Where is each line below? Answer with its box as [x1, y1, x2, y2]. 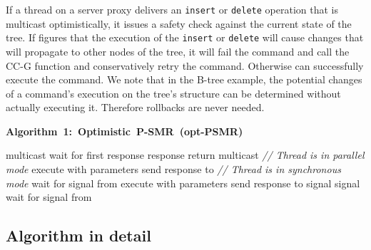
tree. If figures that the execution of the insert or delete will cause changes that [6, 30, 364, 45]
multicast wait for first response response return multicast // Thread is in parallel [6, 147, 365, 162]
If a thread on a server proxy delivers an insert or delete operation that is [6, 2, 338, 16]
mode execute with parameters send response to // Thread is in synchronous [6, 162, 341, 177]
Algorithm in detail [6, 224, 151, 246]
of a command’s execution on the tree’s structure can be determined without [6, 85, 341, 100]
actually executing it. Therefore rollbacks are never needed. [6, 100, 265, 115]
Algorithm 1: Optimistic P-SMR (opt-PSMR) [6, 123, 243, 138]
